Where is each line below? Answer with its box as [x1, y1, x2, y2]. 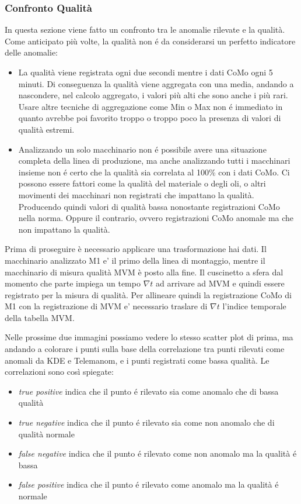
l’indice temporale [222, 300, 286, 312]
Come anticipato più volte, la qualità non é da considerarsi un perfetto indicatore [5, 34, 296, 47]
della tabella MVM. [5, 311, 75, 323]
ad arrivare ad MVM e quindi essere [156, 277, 285, 289]
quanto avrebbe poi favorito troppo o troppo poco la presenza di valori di [18, 112, 281, 124]
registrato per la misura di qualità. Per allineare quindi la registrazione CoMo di [5, 288, 292, 301]
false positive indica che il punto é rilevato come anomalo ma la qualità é [18, 478, 279, 491]
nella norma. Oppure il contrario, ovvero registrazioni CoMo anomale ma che [18, 212, 294, 224]
